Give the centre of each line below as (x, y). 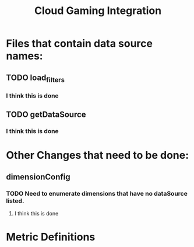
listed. (15, 201)
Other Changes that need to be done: (98, 155)
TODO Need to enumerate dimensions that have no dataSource (97, 193)
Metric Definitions (51, 237)
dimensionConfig (38, 177)
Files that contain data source (80, 44)
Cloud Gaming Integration (98, 11)
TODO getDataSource (46, 115)
